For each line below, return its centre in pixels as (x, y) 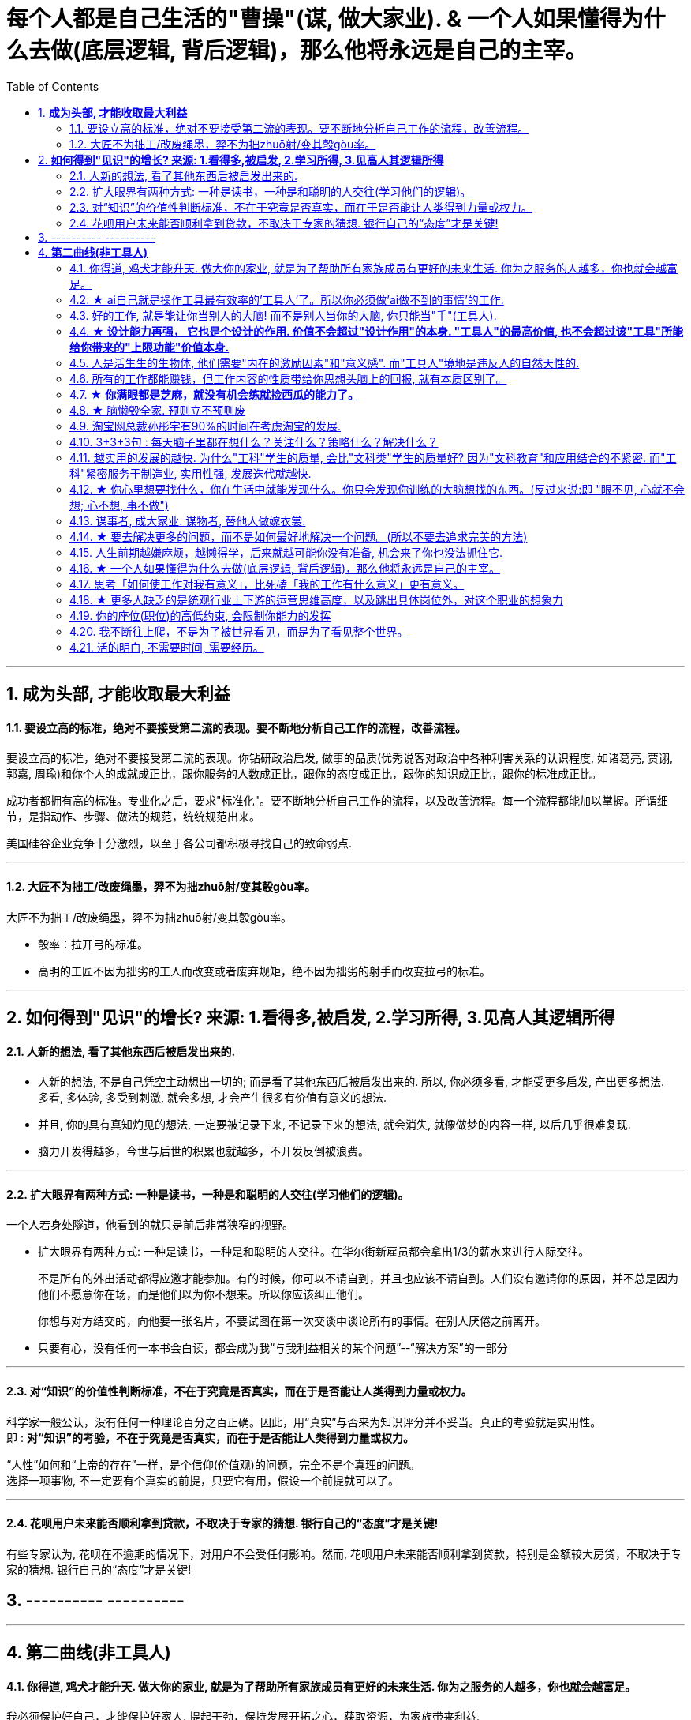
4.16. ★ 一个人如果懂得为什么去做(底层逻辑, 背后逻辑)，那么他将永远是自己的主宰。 (285, 568)
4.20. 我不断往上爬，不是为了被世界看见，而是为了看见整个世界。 (239, 631)
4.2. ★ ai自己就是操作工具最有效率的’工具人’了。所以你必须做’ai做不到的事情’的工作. (287, 299)
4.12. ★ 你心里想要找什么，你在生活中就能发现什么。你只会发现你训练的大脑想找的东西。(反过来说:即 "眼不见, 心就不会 (377, 489)
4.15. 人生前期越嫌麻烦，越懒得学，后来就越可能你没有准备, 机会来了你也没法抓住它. (286, 552)
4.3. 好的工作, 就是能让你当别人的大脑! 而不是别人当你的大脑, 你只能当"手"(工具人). (283, 315)
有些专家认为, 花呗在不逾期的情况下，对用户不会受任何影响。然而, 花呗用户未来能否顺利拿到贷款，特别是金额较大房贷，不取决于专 (344, 1553)
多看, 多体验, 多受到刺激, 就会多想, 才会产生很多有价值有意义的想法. (212, 1098)
